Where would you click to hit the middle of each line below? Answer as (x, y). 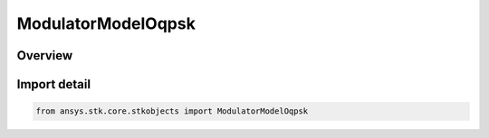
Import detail (53, 84)
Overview (45, 55)
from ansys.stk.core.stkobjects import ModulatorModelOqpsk (172, 111)
